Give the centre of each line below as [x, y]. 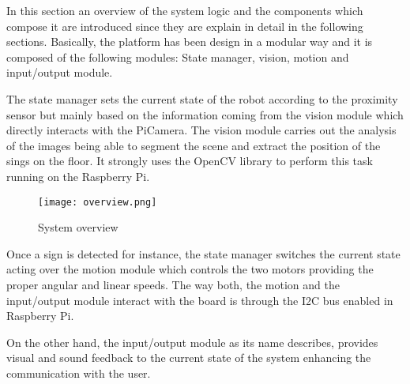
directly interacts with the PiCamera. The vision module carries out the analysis [201, 130]
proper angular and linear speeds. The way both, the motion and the [173, 284]
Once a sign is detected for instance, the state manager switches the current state [203, 253]
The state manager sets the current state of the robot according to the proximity [202, 98]
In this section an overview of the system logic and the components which [185, 10]
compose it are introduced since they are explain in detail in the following [185, 26]
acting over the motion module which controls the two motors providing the [190, 269]
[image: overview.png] [98, 202]
